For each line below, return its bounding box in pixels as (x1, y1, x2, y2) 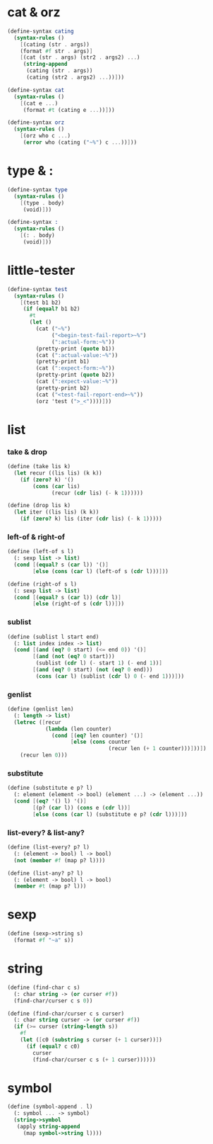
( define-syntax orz (7, 119, 65, 126)
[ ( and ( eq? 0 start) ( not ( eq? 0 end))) (32, 667, 153, 674)
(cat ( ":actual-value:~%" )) (35, 351, 118, 358)
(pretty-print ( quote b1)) (35, 345, 115, 352)
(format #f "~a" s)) (13, 936, 74, 944)
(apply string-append (16, 1123, 80, 1131)
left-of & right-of (7, 532, 66, 542)
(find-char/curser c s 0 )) (13, 997, 93, 1004)
